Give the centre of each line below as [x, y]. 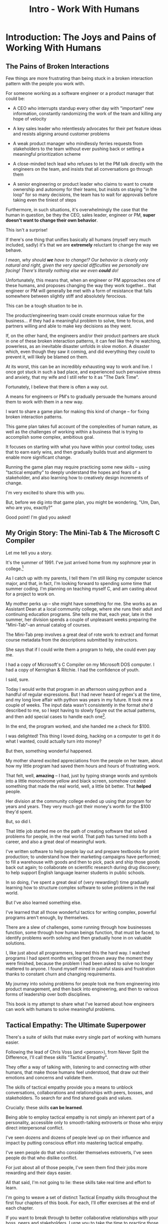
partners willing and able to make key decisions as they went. [69, 326]
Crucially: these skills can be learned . [44, 1107]
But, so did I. [18, 822]
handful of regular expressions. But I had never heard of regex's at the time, [84, 694]
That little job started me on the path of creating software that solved [77, 831]
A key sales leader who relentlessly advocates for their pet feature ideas [87, 129]
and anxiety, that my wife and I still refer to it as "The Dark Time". [72, 377]
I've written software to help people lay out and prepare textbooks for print [82, 852]
